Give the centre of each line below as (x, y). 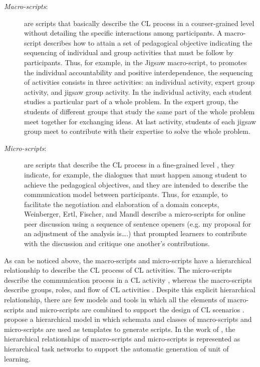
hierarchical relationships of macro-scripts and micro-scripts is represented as (122, 339)
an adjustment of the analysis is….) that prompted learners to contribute (136, 233)
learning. (17, 358)
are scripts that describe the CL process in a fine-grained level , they (129, 165)
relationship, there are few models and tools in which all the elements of (115, 300)
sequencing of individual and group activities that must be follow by (129, 52)
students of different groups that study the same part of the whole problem (140, 111)
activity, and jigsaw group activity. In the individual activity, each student (138, 91)
